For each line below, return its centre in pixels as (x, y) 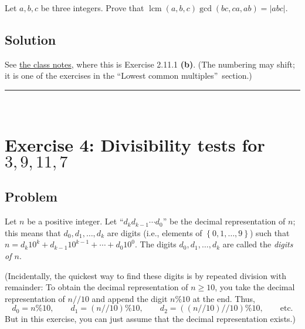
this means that (33, 232)
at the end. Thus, (224, 298)
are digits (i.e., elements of (155, 232)
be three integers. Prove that (92, 8)
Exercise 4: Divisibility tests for (135, 144)
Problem (31, 197)
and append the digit (130, 298)
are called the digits (258, 244)
